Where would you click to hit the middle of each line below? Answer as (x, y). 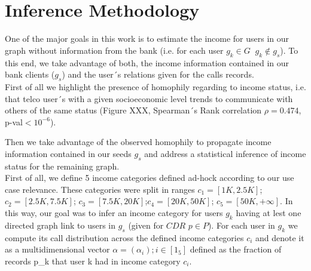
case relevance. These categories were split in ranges (100, 189)
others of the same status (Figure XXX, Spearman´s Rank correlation (133, 110)
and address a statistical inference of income (225, 153)
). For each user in (241, 225)
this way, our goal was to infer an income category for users (114, 213)
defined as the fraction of (236, 249)
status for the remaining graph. (62, 166)
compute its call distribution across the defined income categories (124, 237)
